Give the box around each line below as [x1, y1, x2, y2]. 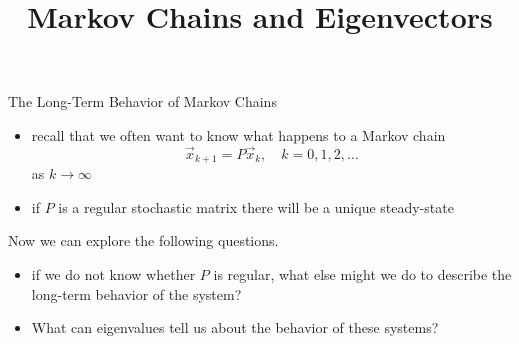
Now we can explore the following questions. [8, 230, 279, 251]
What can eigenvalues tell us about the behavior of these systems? [31, 317, 439, 338]
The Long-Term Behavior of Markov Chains [8, 91, 277, 112]
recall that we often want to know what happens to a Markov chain [31, 124, 446, 145]
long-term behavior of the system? [31, 283, 242, 304]
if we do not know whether [31, 264, 196, 285]
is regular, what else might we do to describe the [213, 264, 512, 285]
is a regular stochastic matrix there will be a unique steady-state [58, 196, 454, 217]
